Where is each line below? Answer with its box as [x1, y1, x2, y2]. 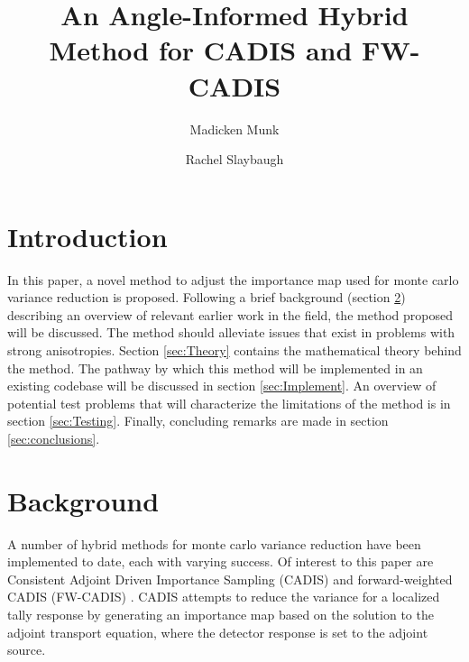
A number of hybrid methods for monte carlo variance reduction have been [7, 534, 421, 553]
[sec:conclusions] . [7, 428, 100, 447]
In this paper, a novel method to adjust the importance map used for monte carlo [7, 270, 459, 289]
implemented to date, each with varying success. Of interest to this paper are [7, 552, 434, 571]
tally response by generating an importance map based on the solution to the [7, 605, 434, 624]
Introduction [7, 217, 168, 254]
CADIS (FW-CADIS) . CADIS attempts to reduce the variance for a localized [7, 587, 440, 606]
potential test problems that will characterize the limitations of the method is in [7, 393, 451, 412]
